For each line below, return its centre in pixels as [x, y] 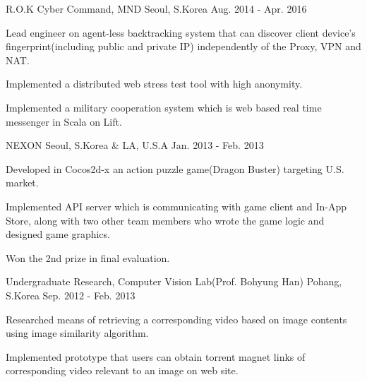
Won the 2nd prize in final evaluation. [88, 257]
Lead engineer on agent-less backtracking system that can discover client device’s [181, 32]
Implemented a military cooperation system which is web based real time [164, 107]
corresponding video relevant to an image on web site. [122, 370]
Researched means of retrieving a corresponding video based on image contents [176, 319]
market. [22, 183]
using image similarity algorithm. [77, 333]
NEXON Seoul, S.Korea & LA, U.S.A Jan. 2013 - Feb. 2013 [135, 145]
